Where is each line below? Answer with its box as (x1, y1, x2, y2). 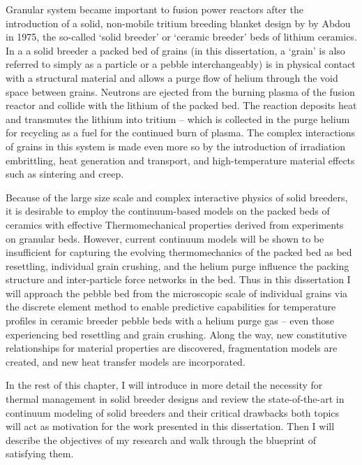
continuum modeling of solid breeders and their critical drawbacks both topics (6, 405, 340, 420)
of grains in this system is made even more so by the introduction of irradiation (6, 138, 346, 153)
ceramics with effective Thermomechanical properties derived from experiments (6, 217, 344, 231)
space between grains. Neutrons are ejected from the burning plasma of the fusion (6, 84, 355, 99)
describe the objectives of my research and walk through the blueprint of (6, 432, 316, 447)
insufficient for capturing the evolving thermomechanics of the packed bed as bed (6, 245, 352, 259)
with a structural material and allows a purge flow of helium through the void (6, 70, 338, 85)
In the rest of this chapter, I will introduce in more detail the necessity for (6, 378, 323, 392)
